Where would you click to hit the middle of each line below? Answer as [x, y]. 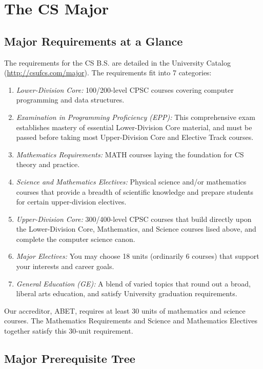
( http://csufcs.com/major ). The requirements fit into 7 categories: [108, 73]
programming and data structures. [70, 100]
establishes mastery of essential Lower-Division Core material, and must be [134, 127]
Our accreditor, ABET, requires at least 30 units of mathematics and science [125, 310]
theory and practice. [48, 164]
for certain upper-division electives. [71, 202]
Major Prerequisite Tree [70, 358]
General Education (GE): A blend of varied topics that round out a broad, [133, 283]
